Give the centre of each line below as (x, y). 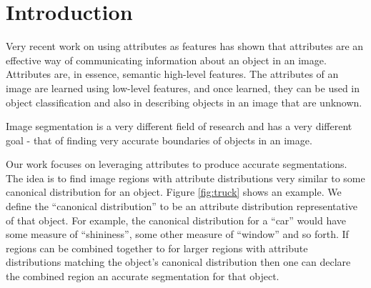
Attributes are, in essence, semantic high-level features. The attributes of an (172, 74)
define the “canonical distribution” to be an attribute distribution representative (182, 206)
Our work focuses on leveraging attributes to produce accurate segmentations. (177, 164)
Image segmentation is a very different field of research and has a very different (179, 126)
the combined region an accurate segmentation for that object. (143, 276)
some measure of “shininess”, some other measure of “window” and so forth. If (177, 234)
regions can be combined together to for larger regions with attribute (157, 248)
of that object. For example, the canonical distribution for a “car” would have (176, 220)
